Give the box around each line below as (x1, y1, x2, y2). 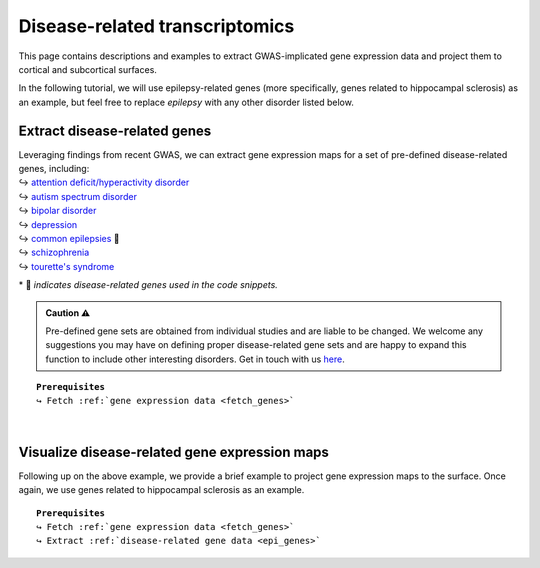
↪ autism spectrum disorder (18, 190, 137, 202)
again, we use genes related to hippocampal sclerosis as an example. (18, 484, 305, 496)
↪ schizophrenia (18, 246, 90, 259)
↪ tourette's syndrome (18, 260, 115, 272)
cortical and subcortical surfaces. (18, 63, 157, 75)
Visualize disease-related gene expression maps (18, 443, 330, 460)
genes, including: (18, 163, 90, 175)
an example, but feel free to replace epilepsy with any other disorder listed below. (18, 96, 354, 108)
